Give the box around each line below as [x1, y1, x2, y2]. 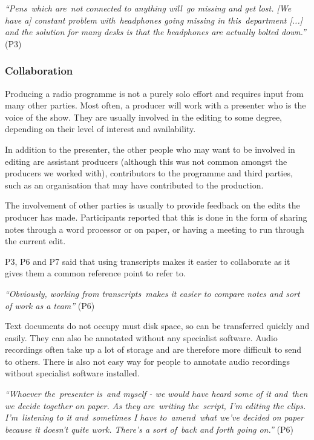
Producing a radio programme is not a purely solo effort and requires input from [5, 87, 304, 99]
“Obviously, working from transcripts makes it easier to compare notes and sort [5, 287, 300, 299]
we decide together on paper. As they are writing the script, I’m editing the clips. [5, 399, 306, 412]
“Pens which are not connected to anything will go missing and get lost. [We [5, 2, 292, 14]
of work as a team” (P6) [5, 299, 95, 312]
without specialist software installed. [5, 367, 140, 379]
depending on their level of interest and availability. [5, 122, 196, 135]
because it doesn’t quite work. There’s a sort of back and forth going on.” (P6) [5, 422, 293, 435]
